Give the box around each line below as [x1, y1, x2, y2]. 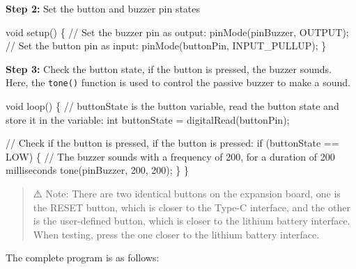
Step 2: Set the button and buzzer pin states [6, 1, 201, 15]
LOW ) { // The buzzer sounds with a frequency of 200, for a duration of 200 [6, 149, 335, 163]
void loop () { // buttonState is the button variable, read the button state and [6, 99, 339, 113]
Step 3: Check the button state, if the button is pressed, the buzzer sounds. [6, 61, 332, 76]
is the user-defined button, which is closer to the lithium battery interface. [33, 213, 350, 228]
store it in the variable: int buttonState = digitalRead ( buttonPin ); [6, 112, 290, 127]
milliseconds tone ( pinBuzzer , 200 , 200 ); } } [6, 163, 189, 177]
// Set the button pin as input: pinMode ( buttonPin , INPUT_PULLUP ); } [6, 38, 327, 53]
